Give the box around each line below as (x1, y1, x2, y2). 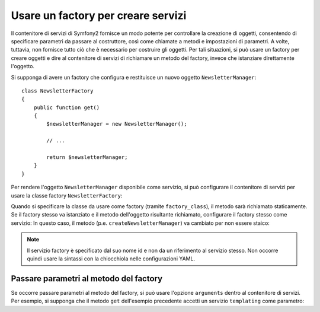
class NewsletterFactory (21, 87, 94, 94)
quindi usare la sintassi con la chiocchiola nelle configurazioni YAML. (27, 255, 196, 262)
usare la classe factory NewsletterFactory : (11, 192, 123, 199)
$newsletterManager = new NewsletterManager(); (46, 120, 187, 128)
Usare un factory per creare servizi (11, 9, 187, 22)
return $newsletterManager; (46, 154, 128, 161)
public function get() (33, 104, 100, 111)
